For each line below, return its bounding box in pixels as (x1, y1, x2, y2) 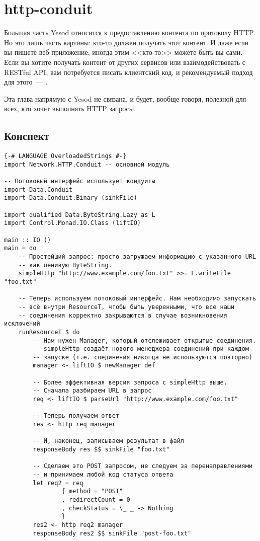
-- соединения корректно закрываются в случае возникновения (18, 312, 227, 319)
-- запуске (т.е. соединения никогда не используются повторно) (33, 353, 252, 361)
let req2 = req (33, 479, 83, 487)
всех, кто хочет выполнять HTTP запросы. (4, 103, 136, 114)
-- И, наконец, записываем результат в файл (33, 437, 184, 445)
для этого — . (4, 76, 48, 87)
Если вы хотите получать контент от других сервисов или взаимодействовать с (4, 56, 245, 67)
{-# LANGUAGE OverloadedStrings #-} (4, 152, 127, 160)
